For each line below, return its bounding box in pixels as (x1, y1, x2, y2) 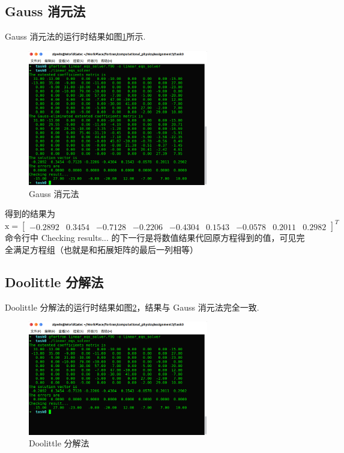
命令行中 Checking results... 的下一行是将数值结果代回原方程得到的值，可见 (5, 231, 297, 244)
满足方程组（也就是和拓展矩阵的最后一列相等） (13, 243, 198, 255)
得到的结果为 (5, 207, 55, 220)
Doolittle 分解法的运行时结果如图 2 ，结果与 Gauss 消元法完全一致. (5, 300, 259, 313)
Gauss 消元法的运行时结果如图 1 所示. (5, 30, 146, 43)
